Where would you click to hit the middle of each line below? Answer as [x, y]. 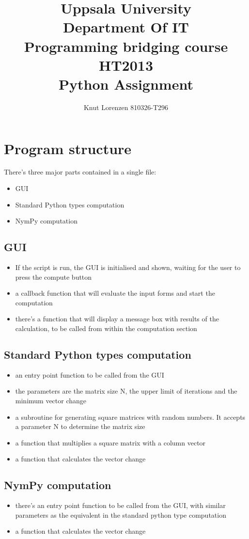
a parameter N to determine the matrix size [80, 426]
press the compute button [54, 277]
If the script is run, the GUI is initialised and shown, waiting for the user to [128, 267]
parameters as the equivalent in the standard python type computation [121, 515]
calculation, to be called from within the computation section [106, 328]
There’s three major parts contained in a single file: [80, 172]
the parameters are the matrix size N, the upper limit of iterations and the [126, 391]
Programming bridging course [126, 46]
